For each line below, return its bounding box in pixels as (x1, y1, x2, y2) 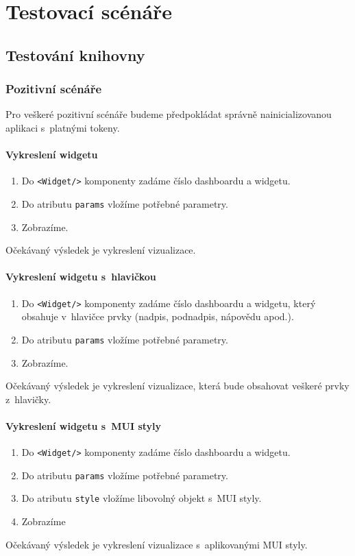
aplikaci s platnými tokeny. (5, 120, 120, 134)
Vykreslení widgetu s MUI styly (5, 418, 162, 433)
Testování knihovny (5, 44, 145, 65)
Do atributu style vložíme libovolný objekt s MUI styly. (21, 491, 262, 505)
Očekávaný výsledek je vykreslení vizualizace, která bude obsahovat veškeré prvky (5, 378, 350, 393)
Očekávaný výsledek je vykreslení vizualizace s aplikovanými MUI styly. (5, 537, 308, 551)
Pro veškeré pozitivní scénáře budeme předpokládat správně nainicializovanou (5, 107, 332, 121)
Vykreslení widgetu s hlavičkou (5, 269, 156, 284)
